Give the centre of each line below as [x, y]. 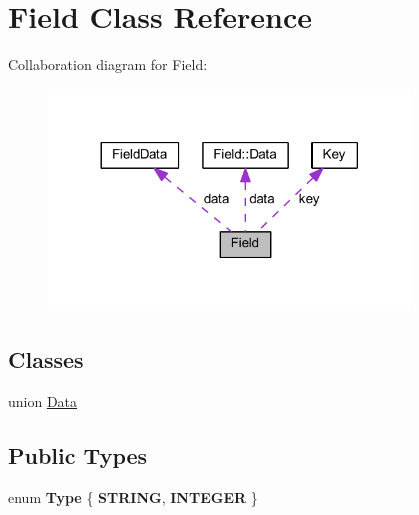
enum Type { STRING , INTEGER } [133, 496]
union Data [43, 401]
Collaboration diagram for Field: [108, 64]
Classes [46, 359]
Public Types [78, 455]
